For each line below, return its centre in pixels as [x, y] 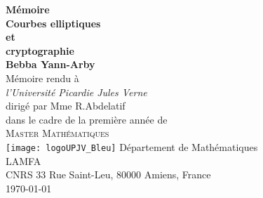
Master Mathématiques [58, 133]
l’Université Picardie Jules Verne [76, 92]
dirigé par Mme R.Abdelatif [66, 106]
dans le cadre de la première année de [87, 119]
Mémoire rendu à [42, 78]
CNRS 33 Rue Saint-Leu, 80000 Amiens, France [108, 174]
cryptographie [40, 50]
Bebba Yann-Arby [50, 64]
